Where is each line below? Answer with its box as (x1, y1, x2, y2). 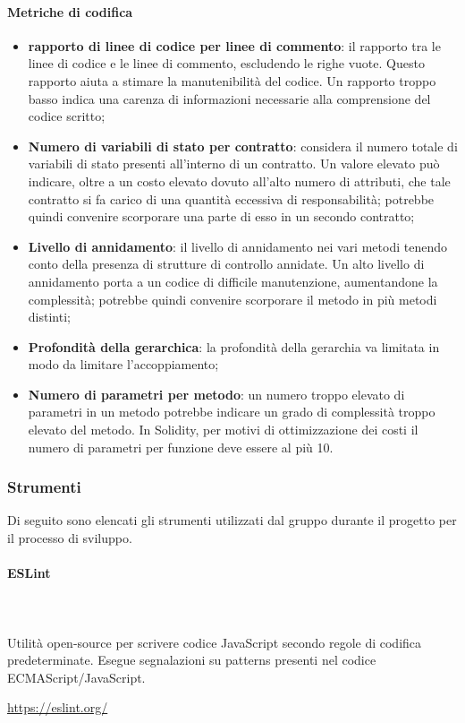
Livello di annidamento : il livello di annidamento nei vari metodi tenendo (28, 237, 447, 255)
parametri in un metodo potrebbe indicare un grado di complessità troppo (28, 402, 435, 421)
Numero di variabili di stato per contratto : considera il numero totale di (28, 136, 458, 155)
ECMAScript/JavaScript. (7, 667, 146, 686)
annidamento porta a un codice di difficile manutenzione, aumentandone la (28, 271, 438, 290)
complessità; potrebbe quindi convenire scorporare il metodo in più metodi (28, 289, 437, 308)
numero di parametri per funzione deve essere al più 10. (28, 437, 334, 456)
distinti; (28, 307, 71, 326)
